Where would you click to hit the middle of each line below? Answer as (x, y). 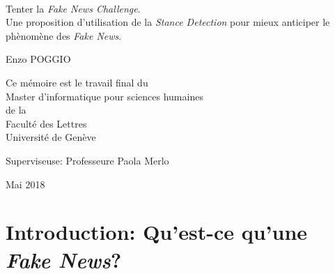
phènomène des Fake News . (64, 35)
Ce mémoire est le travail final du (77, 82)
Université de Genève (51, 137)
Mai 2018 (25, 184)
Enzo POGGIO (38, 59)
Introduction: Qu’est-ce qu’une (157, 232)
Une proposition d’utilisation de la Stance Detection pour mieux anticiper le (168, 22)
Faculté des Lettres (46, 123)
